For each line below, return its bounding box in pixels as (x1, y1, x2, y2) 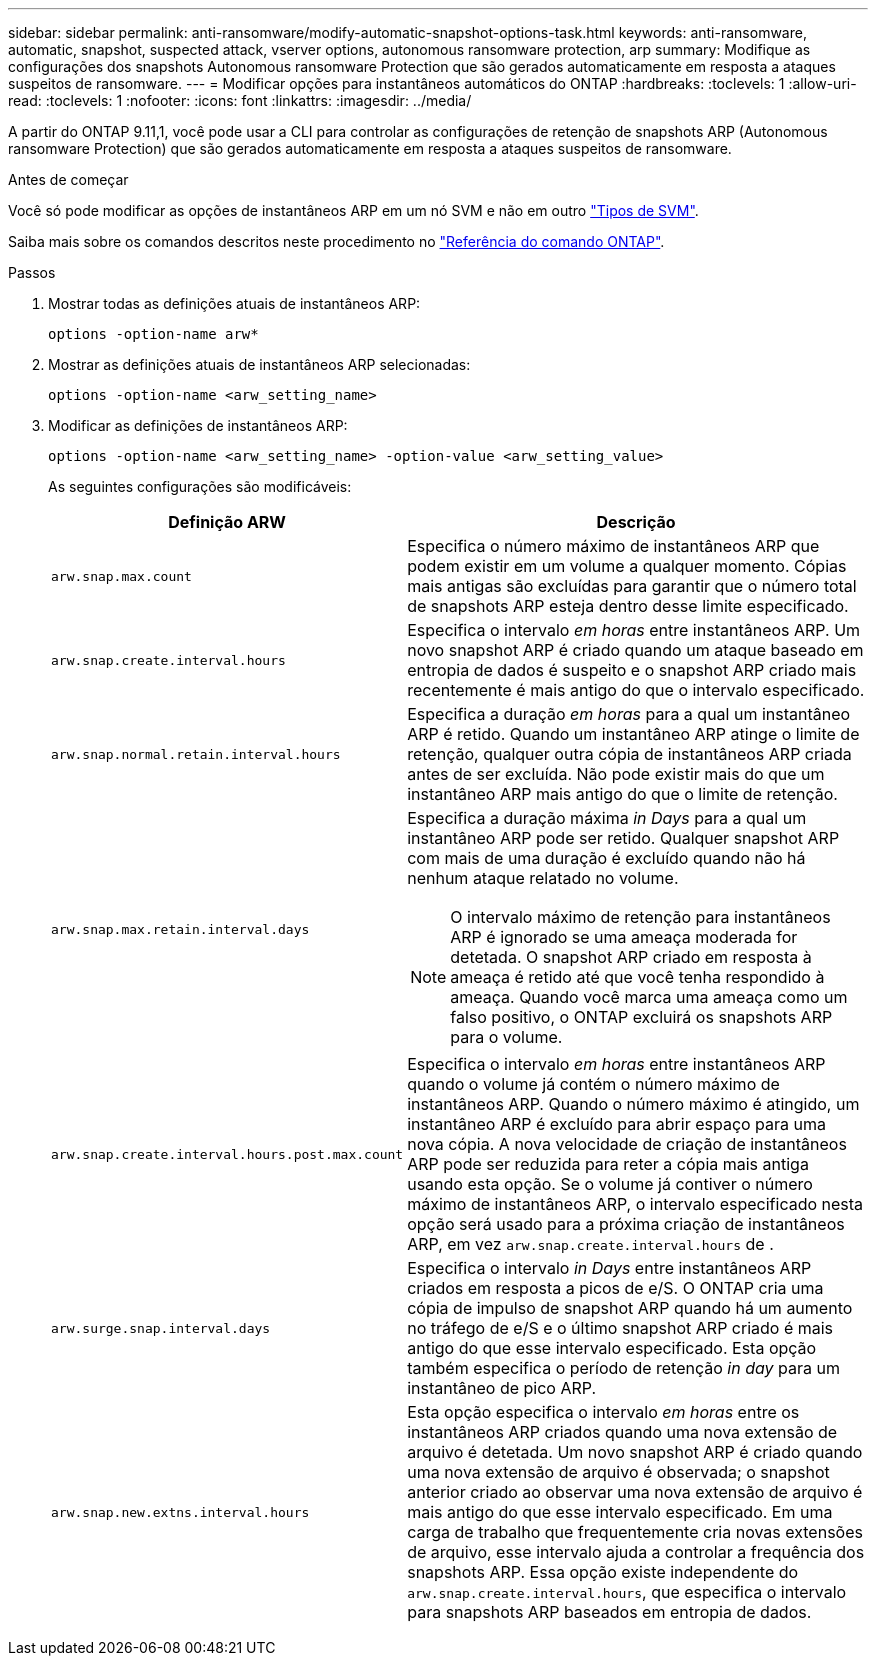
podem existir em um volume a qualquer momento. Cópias (407, 556, 847, 576)
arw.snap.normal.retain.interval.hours (51, 746, 341, 762)
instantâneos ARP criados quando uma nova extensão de (407, 1422, 838, 1442)
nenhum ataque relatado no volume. (407, 868, 679, 888)
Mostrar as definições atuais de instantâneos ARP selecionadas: (48, 356, 471, 373)
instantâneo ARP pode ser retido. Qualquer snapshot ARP (407, 828, 840, 848)
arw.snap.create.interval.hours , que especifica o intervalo (407, 1582, 847, 1602)
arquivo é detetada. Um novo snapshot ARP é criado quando (407, 1442, 863, 1462)
